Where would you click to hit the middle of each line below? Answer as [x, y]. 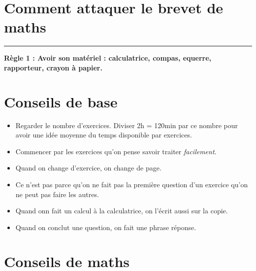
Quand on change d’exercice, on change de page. [88, 168]
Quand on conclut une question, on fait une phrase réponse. [106, 227]
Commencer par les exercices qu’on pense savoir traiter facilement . [116, 151]
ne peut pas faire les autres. [57, 194]
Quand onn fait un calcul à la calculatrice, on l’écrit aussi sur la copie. [122, 211]
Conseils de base [61, 101]
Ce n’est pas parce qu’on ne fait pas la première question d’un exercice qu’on [132, 184]
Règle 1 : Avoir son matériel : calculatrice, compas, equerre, [108, 58]
